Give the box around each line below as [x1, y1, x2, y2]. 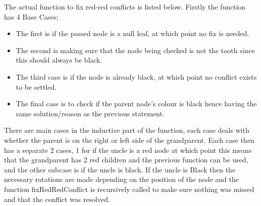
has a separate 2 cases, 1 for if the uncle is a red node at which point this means [4, 144, 252, 155]
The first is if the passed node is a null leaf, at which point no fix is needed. [16, 28, 249, 39]
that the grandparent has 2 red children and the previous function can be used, [4, 154, 248, 165]
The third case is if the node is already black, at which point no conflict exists [16, 71, 257, 82]
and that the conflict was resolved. [4, 193, 110, 204]
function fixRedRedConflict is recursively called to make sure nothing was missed [4, 183, 254, 194]
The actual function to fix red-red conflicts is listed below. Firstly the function [4, 2, 246, 12]
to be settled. [16, 81, 57, 92]
